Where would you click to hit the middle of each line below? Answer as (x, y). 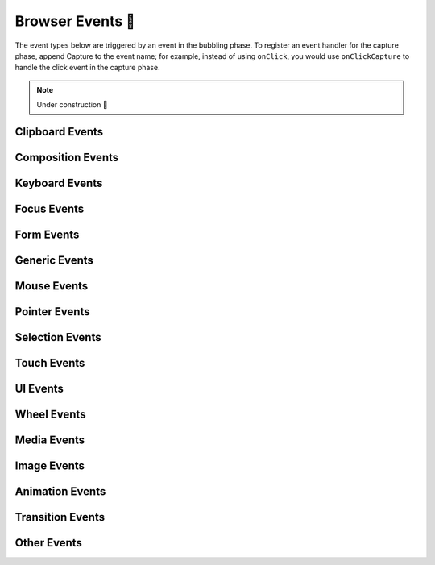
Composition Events (67, 157)
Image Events (50, 466)
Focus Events (50, 208)
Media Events (50, 440)
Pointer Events (52, 312)
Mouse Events (52, 286)
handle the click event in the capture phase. (87, 68)
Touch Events (50, 363)
